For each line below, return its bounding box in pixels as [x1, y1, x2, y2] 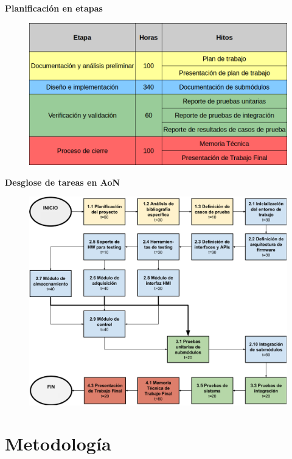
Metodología [5, 431, 111, 456]
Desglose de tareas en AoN [5, 175, 120, 188]
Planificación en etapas [5, 2, 103, 14]
